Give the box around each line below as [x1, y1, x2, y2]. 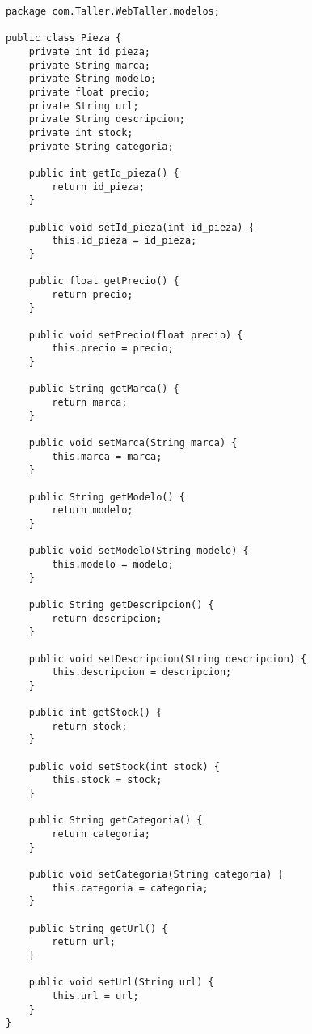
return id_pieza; [52, 181, 145, 193]
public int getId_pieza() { [28, 167, 179, 179]
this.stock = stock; [52, 774, 162, 786]
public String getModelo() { [28, 491, 185, 503]
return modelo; [52, 504, 133, 517]
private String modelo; [28, 73, 157, 85]
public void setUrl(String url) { [28, 977, 214, 989]
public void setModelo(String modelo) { [28, 545, 249, 557]
